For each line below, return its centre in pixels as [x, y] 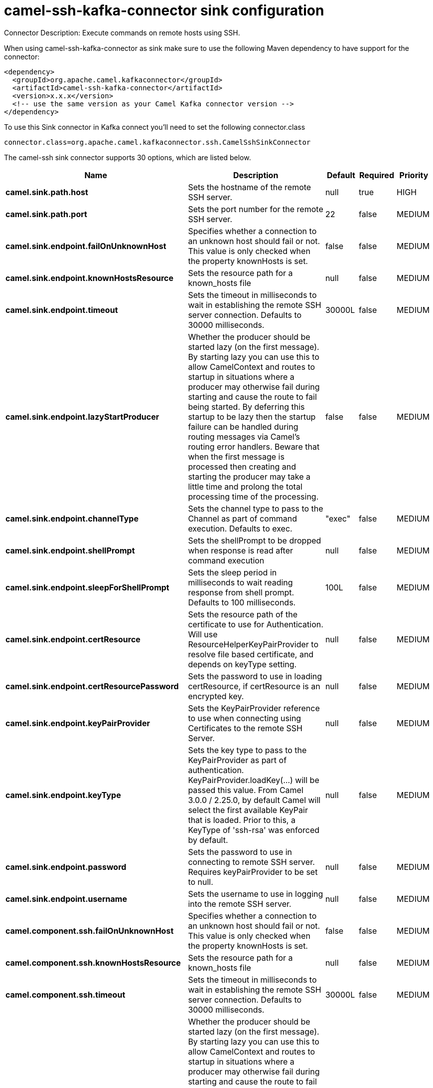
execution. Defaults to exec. [240, 528]
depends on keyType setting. [242, 664]
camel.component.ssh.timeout [66, 994]
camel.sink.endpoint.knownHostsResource [90, 278]
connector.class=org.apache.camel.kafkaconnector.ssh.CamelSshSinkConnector [157, 142]
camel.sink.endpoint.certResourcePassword [92, 686]
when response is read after [241, 550]
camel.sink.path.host [47, 192]
